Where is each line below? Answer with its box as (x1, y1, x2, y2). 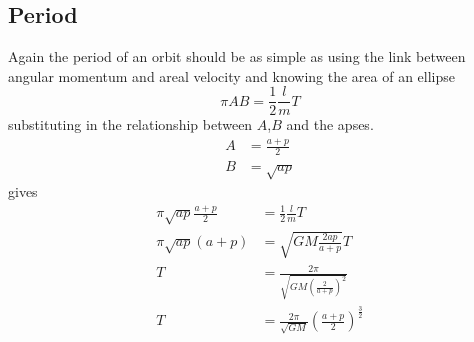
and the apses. (286, 114, 374, 135)
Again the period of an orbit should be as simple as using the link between (8, 46, 466, 67)
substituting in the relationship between (8, 114, 253, 135)
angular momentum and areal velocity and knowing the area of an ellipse (8, 65, 456, 86)
